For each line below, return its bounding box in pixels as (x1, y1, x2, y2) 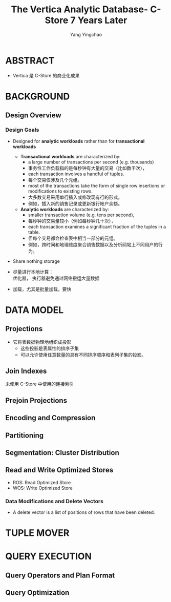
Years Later (77, 14, 127, 26)
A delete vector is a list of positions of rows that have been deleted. (12, 509, 155, 515)
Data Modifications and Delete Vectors (5, 497, 104, 505)
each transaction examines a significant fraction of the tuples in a (28, 223, 166, 230)
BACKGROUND (5, 91, 70, 102)
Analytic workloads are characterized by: (20, 206, 109, 212)
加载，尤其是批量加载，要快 (12, 286, 72, 292)
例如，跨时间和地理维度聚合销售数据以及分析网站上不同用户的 (28, 241, 159, 247)
